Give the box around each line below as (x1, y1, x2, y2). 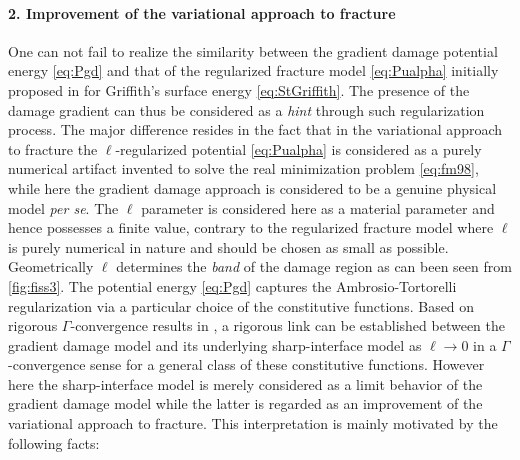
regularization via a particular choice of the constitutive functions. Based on (8, 295, 475, 316)
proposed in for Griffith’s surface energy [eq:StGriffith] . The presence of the (8, 79, 470, 100)
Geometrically (8, 256, 94, 277)
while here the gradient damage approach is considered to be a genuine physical (8, 177, 497, 198)
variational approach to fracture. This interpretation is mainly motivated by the (8, 413, 498, 434)
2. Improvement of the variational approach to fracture (8, 2, 396, 23)
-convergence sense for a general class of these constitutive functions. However (8, 354, 485, 375)
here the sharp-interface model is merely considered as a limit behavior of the (8, 373, 483, 394)
